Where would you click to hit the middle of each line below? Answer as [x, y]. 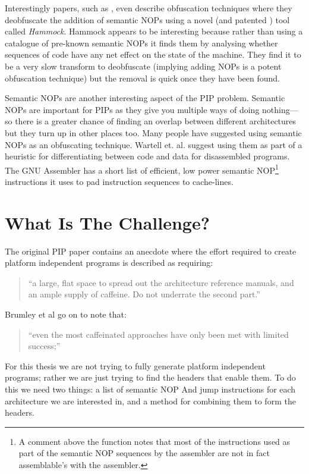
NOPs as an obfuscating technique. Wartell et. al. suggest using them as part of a [154, 144]
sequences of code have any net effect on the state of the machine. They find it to [153, 54]
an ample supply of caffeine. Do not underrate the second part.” [144, 294]
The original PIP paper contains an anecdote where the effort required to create [151, 251]
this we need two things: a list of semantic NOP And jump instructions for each [150, 389]
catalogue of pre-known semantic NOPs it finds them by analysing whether [141, 43]
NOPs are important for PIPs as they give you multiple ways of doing [132, 109]
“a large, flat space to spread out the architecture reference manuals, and [161, 282]
